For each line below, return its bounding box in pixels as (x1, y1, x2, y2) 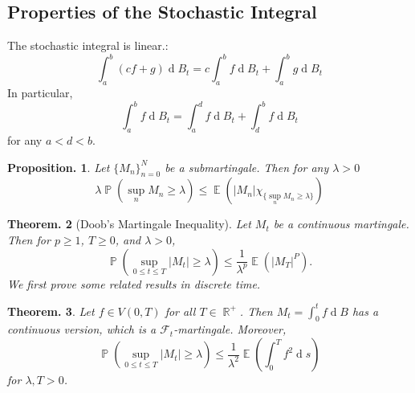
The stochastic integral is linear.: (7, 37, 169, 54)
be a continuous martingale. (273, 215, 409, 232)
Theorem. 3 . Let (7, 302, 95, 319)
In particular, (7, 84, 73, 101)
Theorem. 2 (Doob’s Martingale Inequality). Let (7, 215, 251, 232)
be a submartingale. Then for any (165, 158, 329, 175)
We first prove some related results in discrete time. (7, 275, 261, 292)
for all (165, 302, 196, 319)
